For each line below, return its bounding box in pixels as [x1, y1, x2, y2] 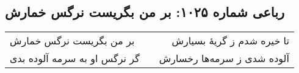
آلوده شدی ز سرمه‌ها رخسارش [159, 51, 289, 66]
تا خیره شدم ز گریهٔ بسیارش [171, 33, 289, 48]
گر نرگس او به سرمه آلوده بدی [10, 51, 140, 66]
